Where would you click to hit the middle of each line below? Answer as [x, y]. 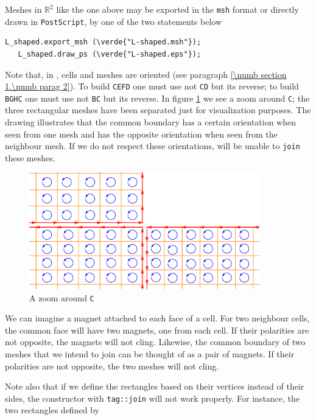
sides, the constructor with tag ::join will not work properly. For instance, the [153, 398]
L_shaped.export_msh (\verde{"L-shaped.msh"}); [103, 42]
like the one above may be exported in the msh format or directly [177, 9]
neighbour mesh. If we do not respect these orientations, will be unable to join [153, 146]
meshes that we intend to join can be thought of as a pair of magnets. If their [150, 354]
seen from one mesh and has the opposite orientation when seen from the [141, 134]
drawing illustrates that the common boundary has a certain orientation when [151, 122]
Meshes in [23, 9]
